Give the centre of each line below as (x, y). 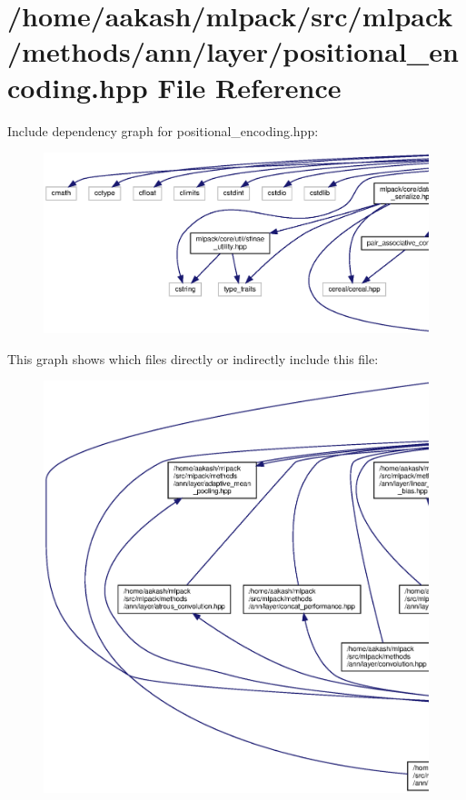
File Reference (249, 87)
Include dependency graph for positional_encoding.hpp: (163, 130)
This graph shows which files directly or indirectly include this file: (193, 358)
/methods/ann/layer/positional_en (233, 51)
